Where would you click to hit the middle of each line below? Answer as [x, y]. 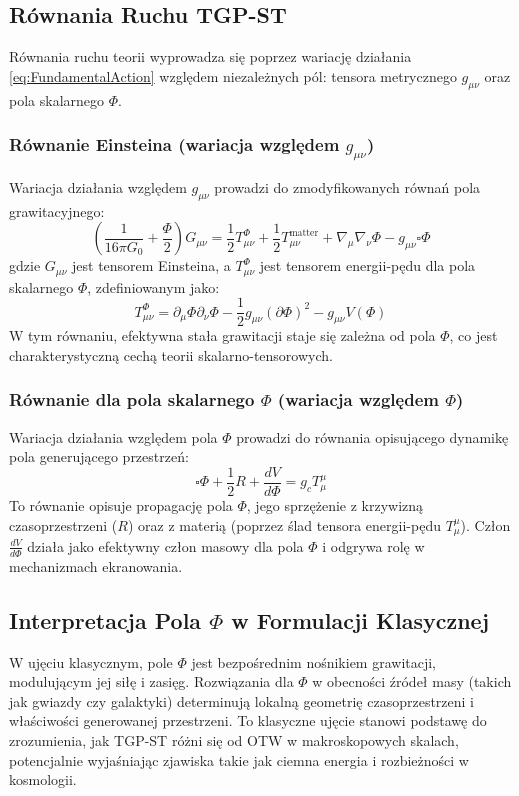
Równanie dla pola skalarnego [132, 399]
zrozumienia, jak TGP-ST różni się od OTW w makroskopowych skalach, [234, 739]
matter [304, 232]
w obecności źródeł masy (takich [412, 681]
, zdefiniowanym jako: [153, 286]
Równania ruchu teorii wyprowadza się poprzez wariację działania [210, 56]
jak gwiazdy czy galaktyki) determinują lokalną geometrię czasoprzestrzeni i [242, 700]
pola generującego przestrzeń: [99, 456]
